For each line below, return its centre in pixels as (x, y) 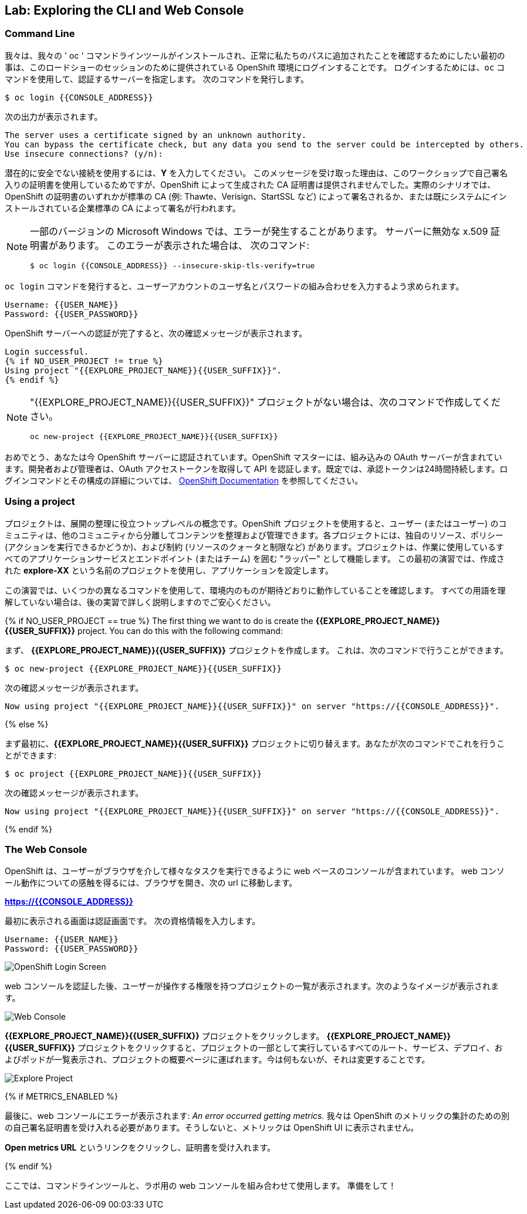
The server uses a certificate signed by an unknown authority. (156, 135)
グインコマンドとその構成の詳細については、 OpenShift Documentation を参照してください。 (184, 480)
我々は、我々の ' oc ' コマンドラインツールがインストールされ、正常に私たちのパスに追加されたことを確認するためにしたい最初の (255, 55)
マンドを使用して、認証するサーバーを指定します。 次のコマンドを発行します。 (157, 79)
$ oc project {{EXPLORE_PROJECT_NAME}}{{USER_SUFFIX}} (134, 773)
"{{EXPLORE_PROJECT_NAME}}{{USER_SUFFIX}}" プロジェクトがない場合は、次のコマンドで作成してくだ (265, 402)
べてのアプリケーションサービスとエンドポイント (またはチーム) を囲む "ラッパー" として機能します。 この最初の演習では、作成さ (255, 558)
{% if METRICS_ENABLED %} (61, 1097)
